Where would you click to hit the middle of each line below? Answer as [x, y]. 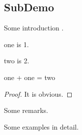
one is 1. [16, 44]
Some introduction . [34, 28]
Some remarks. [26, 110]
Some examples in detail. [41, 126]
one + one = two [30, 77]
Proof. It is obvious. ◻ [38, 94]
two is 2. [17, 61]
